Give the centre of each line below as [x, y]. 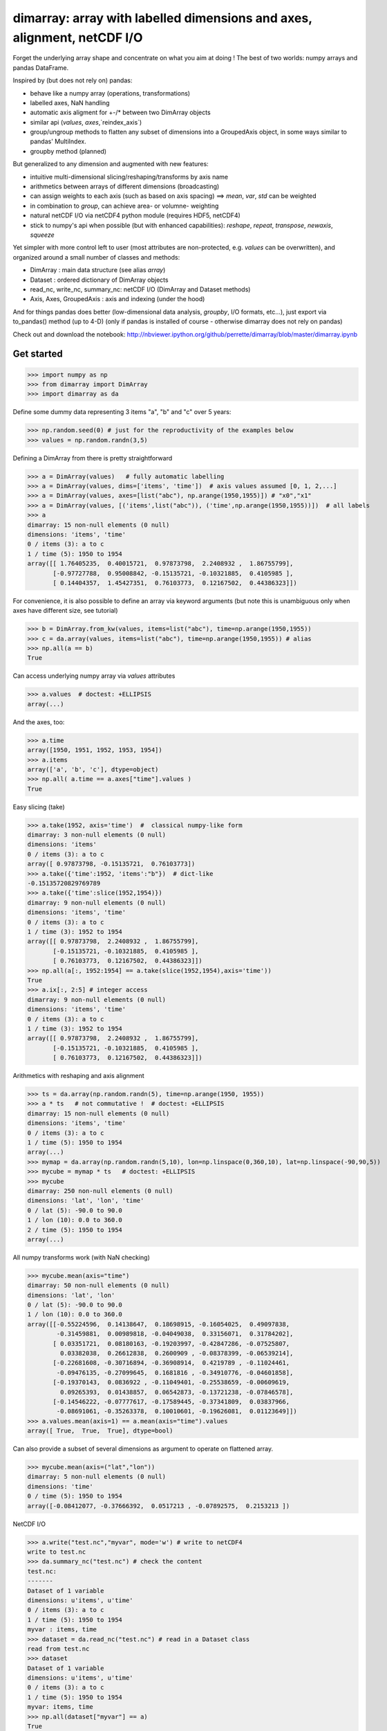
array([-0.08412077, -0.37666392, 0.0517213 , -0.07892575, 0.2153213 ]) [159, 1506]
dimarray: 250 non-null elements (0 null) [100, 1191]
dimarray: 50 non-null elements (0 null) [98, 1285]
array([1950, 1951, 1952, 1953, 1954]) [95, 750]
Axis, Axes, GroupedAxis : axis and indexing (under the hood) [117, 299]
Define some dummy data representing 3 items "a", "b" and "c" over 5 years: [122, 412]
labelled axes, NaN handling [70, 102]
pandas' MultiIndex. [58, 141]
